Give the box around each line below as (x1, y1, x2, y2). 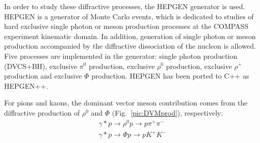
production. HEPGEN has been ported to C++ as (91, 70, 249, 81)
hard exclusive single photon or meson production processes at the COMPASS (4, 21, 249, 31)
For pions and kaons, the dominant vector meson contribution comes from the (4, 97, 248, 108)
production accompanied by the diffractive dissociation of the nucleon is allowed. (4, 41, 256, 51)
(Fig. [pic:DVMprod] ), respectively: (112, 107, 223, 118)
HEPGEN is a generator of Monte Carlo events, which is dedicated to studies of (4, 11, 254, 21)
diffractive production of (4, 107, 80, 118)
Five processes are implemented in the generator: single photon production (4, 50, 238, 61)
